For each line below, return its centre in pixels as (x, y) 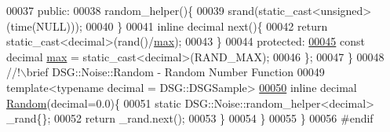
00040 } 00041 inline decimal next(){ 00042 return (207, 26)
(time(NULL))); (44, 26)
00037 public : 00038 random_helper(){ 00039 (115, 10)
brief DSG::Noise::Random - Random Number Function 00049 (175, 72)
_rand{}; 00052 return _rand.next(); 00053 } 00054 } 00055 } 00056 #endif (190, 118)
